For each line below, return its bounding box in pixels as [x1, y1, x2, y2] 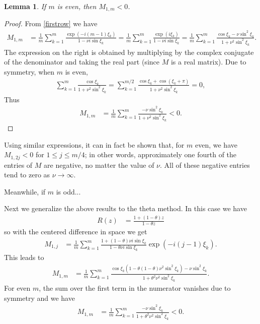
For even [4, 283, 31, 293]
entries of [4, 159, 33, 170]
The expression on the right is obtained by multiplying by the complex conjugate [4, 46, 254, 57]
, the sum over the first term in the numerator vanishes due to [39, 283, 231, 293]
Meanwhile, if [4, 186, 46, 197]
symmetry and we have [4, 292, 75, 303]
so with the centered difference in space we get [4, 226, 147, 237]
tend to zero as [4, 169, 50, 180]
